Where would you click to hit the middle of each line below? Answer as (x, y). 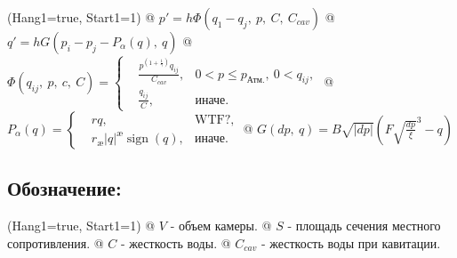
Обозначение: (64, 188)
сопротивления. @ (56, 242)
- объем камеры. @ (221, 225)
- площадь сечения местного (364, 225)
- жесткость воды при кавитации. (351, 242)
